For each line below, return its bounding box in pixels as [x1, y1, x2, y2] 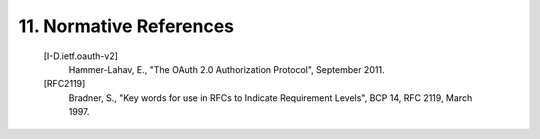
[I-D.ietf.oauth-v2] [43, 50, 119, 62]
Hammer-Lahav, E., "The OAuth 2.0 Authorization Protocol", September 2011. [68, 63, 385, 75]
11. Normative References [18, 15, 235, 37]
